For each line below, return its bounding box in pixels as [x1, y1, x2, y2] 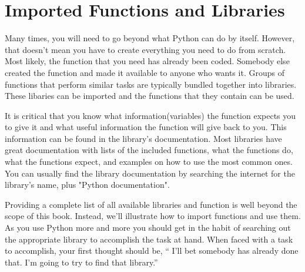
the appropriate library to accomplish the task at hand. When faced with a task [5, 233, 293, 245]
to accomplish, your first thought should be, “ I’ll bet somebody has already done [5, 244, 299, 257]
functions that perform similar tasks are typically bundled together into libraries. [5, 78, 297, 90]
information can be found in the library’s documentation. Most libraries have [5, 132, 282, 144]
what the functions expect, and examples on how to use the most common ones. [5, 155, 293, 168]
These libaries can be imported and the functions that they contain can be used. [5, 89, 294, 102]
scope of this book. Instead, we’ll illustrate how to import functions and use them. [5, 210, 301, 222]
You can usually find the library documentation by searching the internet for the [5, 167, 295, 179]
